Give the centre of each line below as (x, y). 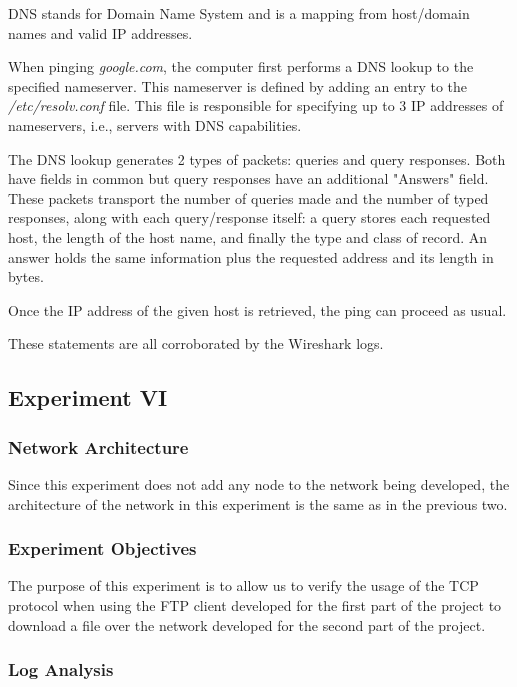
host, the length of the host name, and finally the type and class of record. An (248, 236)
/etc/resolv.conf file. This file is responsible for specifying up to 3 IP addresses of (256, 105)
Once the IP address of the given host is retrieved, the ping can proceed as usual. (257, 309)
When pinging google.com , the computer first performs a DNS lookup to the (241, 66)
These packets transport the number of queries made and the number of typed (248, 197)
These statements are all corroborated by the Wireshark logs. (196, 343)
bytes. (26, 276)
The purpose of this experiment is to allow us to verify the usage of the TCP (243, 585)
